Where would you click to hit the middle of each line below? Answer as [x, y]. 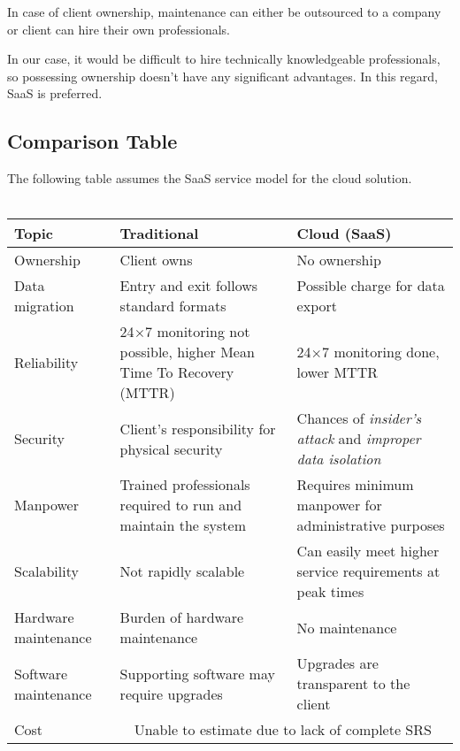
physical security [171, 448]
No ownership [339, 260]
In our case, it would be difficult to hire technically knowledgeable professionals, [224, 59]
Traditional [159, 234]
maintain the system [183, 525]
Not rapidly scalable [182, 571]
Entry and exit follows [189, 286]
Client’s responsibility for [198, 428]
